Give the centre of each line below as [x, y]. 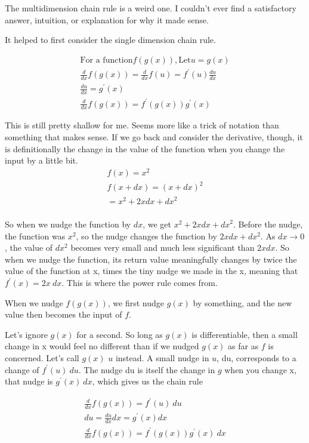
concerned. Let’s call [42, 357]
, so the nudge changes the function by [146, 236]
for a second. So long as [120, 334]
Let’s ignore [26, 334]
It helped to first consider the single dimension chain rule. [110, 40]
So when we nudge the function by [68, 224]
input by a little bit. [41, 160]
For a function [106, 60]
